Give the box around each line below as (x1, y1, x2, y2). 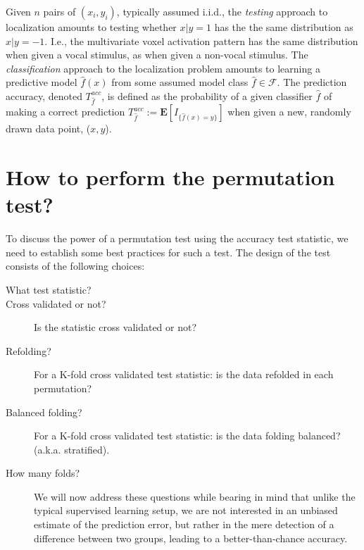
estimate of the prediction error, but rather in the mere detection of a (34, 517, 334, 532)
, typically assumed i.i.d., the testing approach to (116, 4, 328, 18)
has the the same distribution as (214, 20, 353, 34)
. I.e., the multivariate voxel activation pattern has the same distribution (44, 33, 358, 48)
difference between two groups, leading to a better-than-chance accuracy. (34, 530, 348, 545)
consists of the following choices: (6, 258, 145, 273)
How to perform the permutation (6, 163, 335, 192)
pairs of (43, 4, 76, 18)
